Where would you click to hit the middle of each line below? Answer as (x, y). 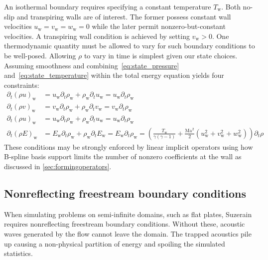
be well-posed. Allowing (40, 55)
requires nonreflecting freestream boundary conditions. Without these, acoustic (125, 224)
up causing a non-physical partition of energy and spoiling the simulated (115, 243)
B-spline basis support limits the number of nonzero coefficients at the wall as (123, 156)
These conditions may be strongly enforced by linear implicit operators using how (129, 146)
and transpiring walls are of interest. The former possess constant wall (124, 16)
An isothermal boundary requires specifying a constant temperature (108, 6)
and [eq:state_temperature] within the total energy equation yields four (114, 75)
